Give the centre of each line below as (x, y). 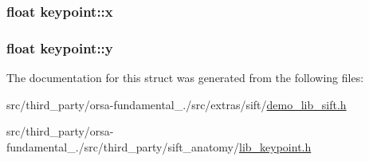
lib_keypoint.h (275, 146)
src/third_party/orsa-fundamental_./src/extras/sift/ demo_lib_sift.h (177, 104)
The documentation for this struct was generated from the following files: (185, 78)
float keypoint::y (60, 47)
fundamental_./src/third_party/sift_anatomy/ (123, 146)
